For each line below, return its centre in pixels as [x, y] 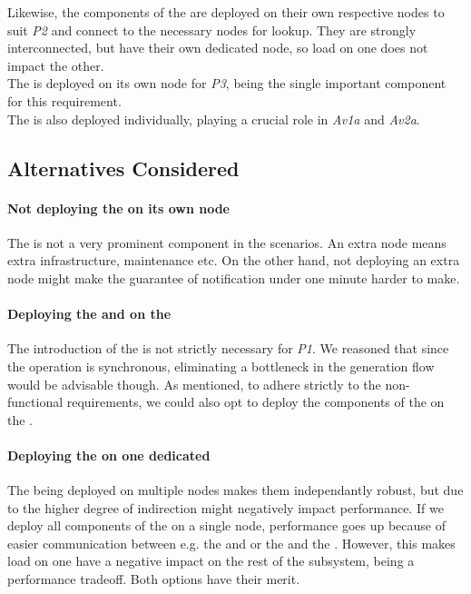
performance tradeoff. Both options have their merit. [154, 579]
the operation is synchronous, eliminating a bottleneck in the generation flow [221, 366]
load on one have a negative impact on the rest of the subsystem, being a [211, 561]
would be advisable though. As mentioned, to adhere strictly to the [194, 384]
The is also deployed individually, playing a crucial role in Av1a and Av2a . [214, 119]
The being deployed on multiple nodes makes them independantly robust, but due [235, 490]
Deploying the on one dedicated [109, 455]
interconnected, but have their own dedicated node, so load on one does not [218, 48]
